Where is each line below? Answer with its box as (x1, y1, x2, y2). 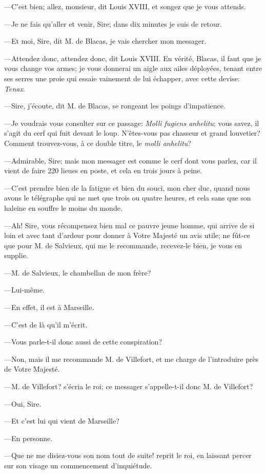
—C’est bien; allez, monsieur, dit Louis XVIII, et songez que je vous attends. (4, 1, 246, 11)
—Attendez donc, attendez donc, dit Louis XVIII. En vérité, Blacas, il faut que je (4, 52, 261, 63)
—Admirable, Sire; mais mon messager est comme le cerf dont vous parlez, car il (4, 155, 257, 166)
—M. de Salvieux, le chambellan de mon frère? (4, 267, 151, 278)
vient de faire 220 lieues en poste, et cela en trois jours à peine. (4, 165, 202, 176)
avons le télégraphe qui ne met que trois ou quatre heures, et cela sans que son (4, 192, 251, 203)
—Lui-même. (4, 284, 45, 295)
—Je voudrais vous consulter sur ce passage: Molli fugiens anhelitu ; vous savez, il (4, 117, 259, 128)
